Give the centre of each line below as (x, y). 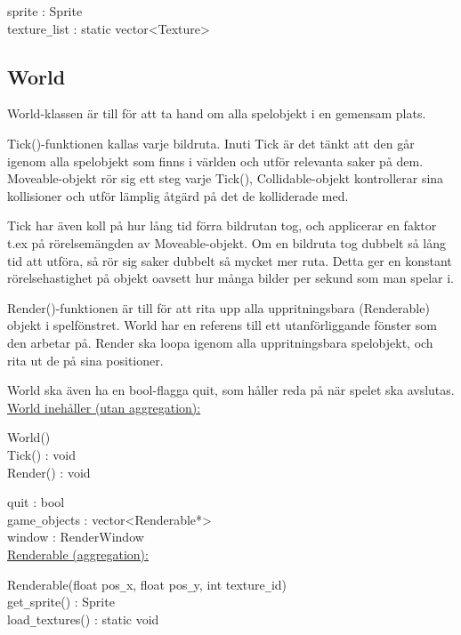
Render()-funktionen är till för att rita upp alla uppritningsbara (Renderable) (218, 307)
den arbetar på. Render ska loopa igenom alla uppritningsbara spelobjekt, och (220, 342)
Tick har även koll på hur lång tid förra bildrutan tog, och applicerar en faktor (222, 225)
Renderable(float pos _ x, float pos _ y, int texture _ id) (147, 584)
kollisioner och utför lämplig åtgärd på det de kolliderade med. (178, 195)
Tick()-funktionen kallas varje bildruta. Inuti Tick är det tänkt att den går (211, 144)
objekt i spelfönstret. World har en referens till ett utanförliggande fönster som (222, 325)
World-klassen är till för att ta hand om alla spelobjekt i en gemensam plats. (217, 113)
